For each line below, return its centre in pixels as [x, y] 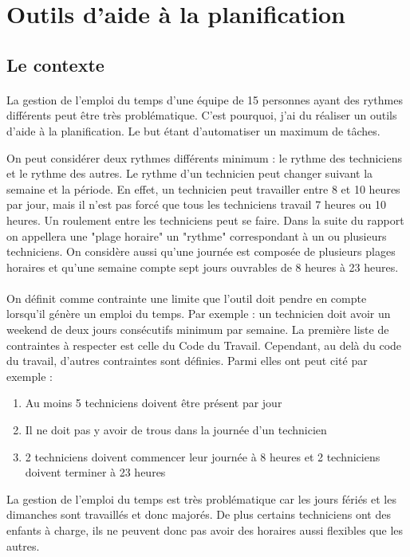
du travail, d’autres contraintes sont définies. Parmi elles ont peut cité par [187, 361]
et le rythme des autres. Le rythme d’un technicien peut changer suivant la [190, 173]
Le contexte [55, 64]
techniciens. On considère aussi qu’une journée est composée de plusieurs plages [201, 251]
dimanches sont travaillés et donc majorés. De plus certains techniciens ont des [199, 514]
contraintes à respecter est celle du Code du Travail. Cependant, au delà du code [204, 345]
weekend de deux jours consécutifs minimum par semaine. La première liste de [198, 329]
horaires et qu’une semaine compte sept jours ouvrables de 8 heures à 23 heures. [203, 267]
